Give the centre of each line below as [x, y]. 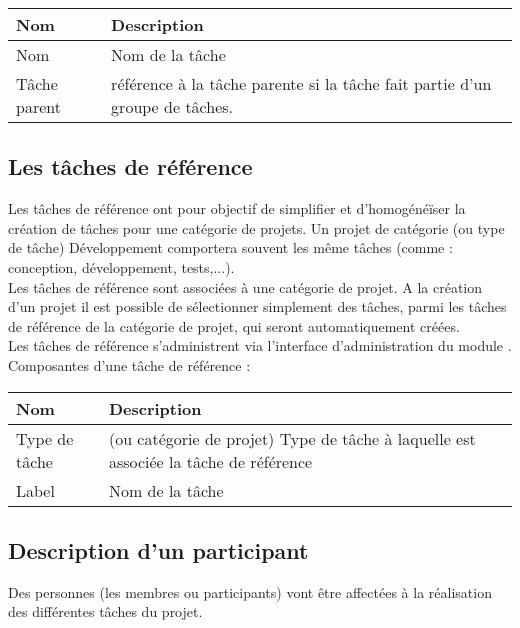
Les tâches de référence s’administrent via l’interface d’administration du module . [260, 345]
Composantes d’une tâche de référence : [129, 364]
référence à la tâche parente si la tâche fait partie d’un [301, 83]
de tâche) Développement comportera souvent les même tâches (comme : [230, 247]
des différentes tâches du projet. [105, 611]
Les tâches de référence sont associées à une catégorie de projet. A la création [245, 286]
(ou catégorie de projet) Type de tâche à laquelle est [292, 438]
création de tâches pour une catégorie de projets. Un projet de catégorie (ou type [256, 227]
